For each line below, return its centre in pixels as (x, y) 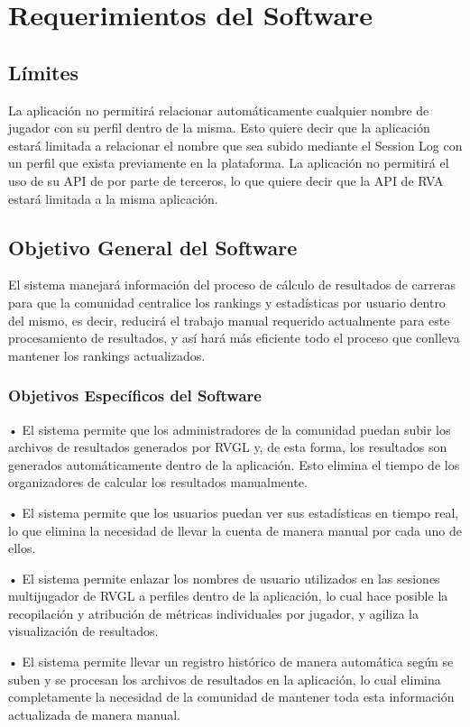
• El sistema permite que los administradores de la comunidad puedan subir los (230, 429)
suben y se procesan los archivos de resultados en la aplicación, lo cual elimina (225, 679)
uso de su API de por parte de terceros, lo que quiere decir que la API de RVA (226, 180)
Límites (44, 72)
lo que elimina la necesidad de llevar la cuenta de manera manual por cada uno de (235, 530)
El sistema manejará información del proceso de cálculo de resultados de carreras (232, 285)
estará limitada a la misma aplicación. (113, 198)
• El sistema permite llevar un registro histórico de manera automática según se (231, 662)
